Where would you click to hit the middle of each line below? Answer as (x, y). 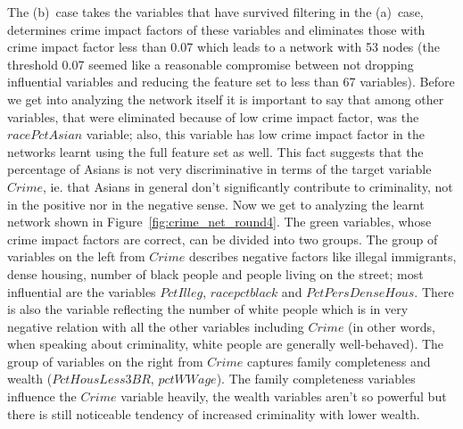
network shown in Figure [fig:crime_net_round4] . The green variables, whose (219, 222)
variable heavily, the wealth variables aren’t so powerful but (284, 396)
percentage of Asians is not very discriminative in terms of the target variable (219, 169)
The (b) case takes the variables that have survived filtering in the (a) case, (215, 12)
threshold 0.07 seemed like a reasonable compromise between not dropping (211, 64)
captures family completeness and (339, 361)
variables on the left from (76, 256)
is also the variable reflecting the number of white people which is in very (208, 309)
